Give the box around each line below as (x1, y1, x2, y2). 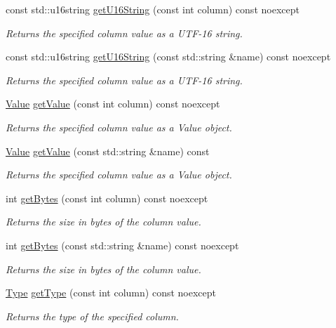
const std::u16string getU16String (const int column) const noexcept (6, 2, 300, 16)
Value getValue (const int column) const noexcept (6, 96, 220, 111)
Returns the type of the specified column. (6, 308, 179, 323)
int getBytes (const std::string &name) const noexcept (6, 237, 239, 252)
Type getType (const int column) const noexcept (6, 285, 216, 300)
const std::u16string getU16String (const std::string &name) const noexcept (6, 49, 331, 64)
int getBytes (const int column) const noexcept (6, 190, 208, 205)
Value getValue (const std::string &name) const (6, 143, 210, 158)
